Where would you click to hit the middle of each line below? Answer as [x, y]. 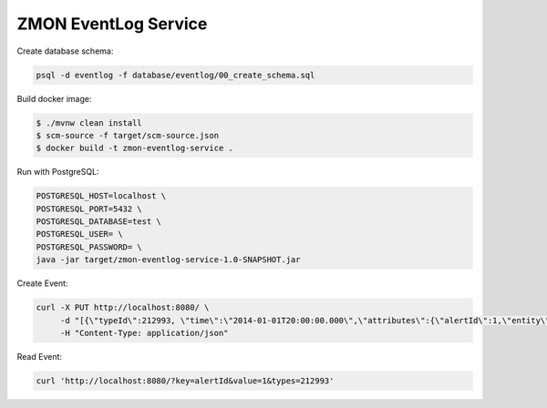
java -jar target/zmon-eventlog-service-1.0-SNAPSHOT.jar [168, 260]
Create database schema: [65, 51]
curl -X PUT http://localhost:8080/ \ [123, 308]
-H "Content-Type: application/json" [144, 333]
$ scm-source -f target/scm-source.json [127, 135]
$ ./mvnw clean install [89, 122]
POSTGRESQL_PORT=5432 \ [89, 209]
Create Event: [42, 283]
